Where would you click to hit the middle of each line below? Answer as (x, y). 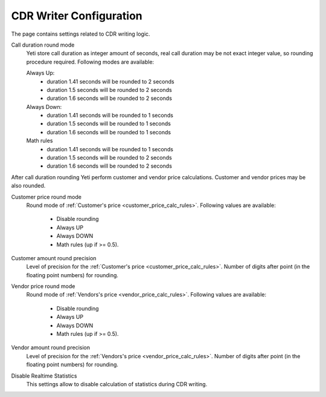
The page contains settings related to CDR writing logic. (81, 34)
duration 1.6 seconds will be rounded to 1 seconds (109, 132)
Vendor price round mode (43, 286)
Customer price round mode (46, 197)
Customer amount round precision (54, 258)
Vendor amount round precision (51, 347)
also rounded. (28, 186)
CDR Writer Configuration (77, 16)
